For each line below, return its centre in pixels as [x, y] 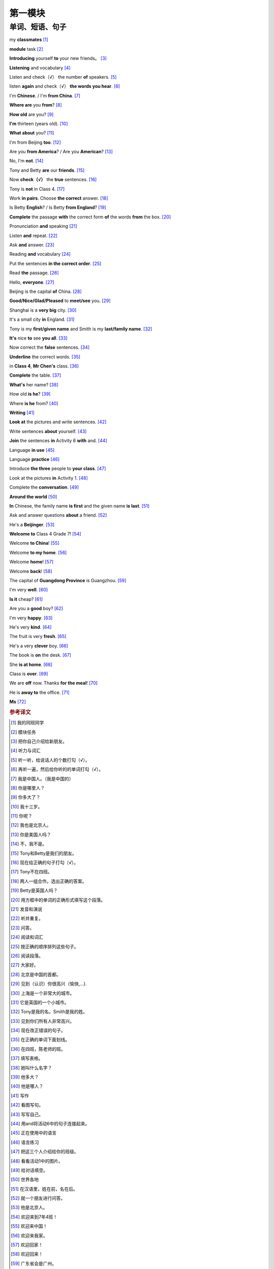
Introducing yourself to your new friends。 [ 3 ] [58, 58]
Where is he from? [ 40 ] [34, 403]
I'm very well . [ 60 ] [29, 590]
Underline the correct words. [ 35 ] [45, 357]
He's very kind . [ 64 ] [30, 627]
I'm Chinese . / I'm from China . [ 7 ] [45, 95]
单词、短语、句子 [38, 27]
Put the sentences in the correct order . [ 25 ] [55, 263]
